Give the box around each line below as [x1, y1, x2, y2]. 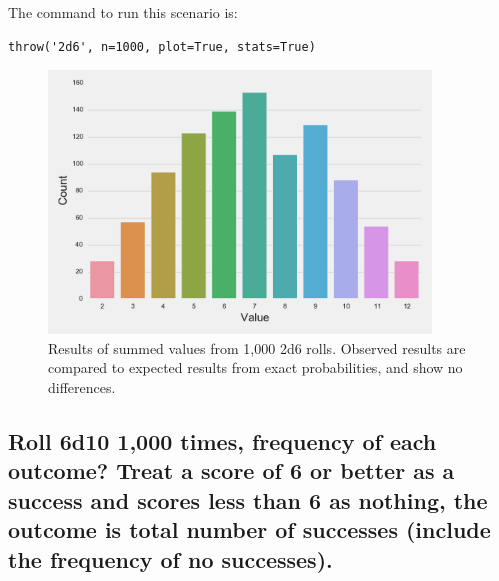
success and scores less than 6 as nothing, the [8, 484, 488, 515]
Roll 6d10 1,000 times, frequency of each [8, 425, 437, 456]
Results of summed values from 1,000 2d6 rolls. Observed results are [48, 337, 466, 358]
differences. [48, 376, 116, 397]
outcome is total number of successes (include [8, 514, 491, 545]
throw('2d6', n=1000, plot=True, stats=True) [8, 39, 316, 54]
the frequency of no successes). [8, 543, 333, 574]
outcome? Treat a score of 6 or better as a [8, 455, 455, 486]
